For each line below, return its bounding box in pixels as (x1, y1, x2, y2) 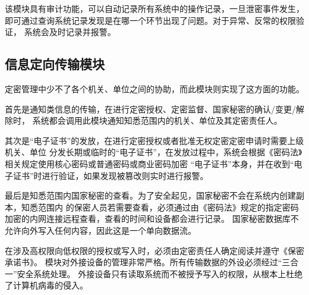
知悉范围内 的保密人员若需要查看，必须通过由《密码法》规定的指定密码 (21, 200, 299, 213)
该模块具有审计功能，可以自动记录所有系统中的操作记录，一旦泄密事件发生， (5, 2, 304, 14)
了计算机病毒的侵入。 (5, 279, 88, 291)
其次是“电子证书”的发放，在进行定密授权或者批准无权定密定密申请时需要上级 (5, 134, 304, 146)
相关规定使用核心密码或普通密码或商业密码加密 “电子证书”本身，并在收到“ (5, 157, 294, 170)
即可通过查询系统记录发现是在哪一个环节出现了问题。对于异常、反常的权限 (5, 14, 296, 26)
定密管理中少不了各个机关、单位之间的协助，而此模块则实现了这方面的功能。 (5, 82, 304, 95)
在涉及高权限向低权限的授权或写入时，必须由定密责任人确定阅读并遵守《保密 (5, 244, 304, 256)
